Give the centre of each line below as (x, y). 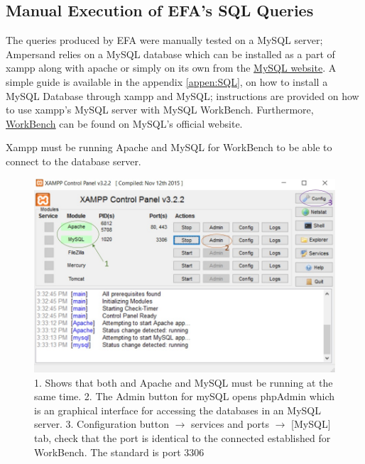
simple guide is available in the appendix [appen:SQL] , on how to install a (167, 81)
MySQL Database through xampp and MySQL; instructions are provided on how (182, 95)
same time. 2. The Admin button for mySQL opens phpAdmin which (185, 396)
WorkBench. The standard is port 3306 (119, 452)
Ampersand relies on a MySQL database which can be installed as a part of (170, 54)
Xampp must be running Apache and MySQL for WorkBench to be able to (169, 147)
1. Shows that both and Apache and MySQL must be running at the (184, 382)
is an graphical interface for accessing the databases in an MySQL (178, 410)
